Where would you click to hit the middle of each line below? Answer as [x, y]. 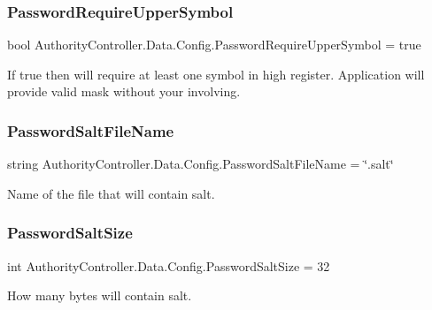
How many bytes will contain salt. [100, 295]
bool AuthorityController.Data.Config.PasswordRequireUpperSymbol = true [214, 45]
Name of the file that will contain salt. [111, 193]
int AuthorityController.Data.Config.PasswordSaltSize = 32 [169, 265]
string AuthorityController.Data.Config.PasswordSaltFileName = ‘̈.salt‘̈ [201, 164]
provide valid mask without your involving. [124, 91]
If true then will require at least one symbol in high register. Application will [216, 74]
